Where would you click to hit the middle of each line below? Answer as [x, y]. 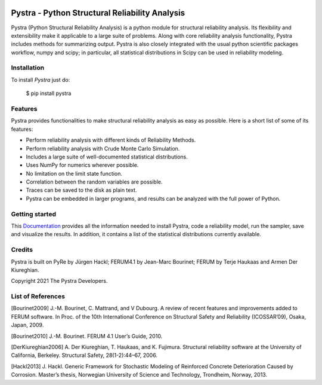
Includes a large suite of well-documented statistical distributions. [107, 157]
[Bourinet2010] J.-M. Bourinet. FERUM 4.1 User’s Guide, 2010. [87, 336]
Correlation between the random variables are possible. [94, 182]
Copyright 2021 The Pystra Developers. [59, 281]
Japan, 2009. [27, 325]
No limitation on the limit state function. [74, 173]
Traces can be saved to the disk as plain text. [81, 190]
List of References [38, 297]
